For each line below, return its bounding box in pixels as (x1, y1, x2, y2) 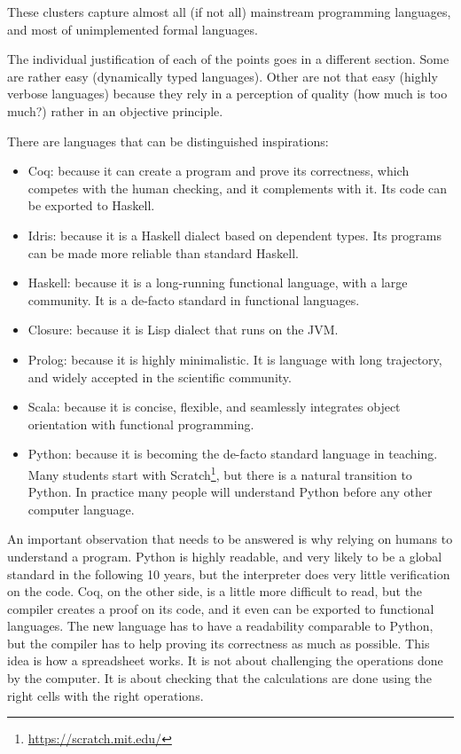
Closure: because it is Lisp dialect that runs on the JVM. (27, 320, 339, 339)
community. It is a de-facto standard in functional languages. (27, 290, 360, 309)
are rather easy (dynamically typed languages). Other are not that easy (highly (7, 67, 438, 85)
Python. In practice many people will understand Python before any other (27, 483, 433, 501)
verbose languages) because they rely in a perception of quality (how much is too (7, 84, 448, 103)
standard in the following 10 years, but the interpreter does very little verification (7, 564, 450, 583)
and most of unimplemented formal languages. (7, 20, 258, 38)
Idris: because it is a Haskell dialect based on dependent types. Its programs (27, 225, 441, 244)
